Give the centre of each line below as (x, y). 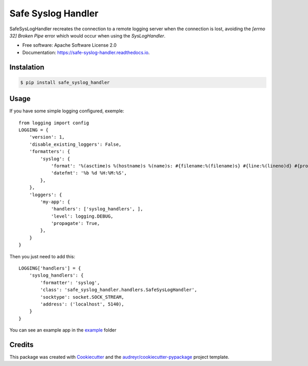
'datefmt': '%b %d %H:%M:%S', (89, 173)
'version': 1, (47, 137)
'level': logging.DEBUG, (82, 216)
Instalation (27, 67)
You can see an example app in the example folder (63, 330)
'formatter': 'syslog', (70, 283)
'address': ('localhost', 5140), (82, 304)
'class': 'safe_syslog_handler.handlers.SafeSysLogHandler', (119, 290)
